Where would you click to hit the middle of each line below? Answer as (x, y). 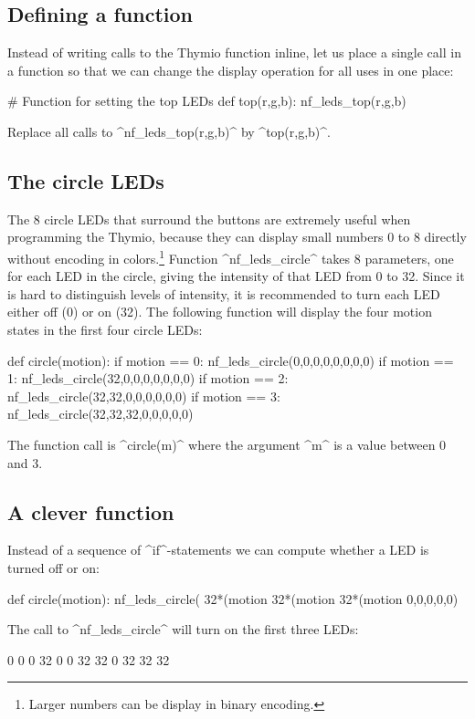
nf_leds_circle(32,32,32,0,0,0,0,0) (100, 414)
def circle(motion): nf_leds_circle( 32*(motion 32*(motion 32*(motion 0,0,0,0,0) (233, 598)
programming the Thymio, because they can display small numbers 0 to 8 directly (237, 237)
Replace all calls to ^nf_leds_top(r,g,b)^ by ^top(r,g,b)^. (169, 131)
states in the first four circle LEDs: (105, 329)
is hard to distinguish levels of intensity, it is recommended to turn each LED (224, 293)
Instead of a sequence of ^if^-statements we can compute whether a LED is (218, 550)
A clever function (91, 511)
